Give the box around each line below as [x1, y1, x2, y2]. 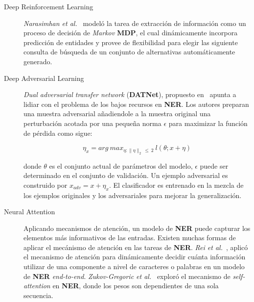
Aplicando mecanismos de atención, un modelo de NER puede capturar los [23, 223, 251, 233]
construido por [23, 179, 68, 190]
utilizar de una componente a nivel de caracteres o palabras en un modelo [23, 261, 245, 272]
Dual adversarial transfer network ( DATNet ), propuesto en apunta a [23, 89, 236, 100]
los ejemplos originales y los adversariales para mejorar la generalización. [23, 190, 242, 200]
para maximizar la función [168, 118, 248, 128]
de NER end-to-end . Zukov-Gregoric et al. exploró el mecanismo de [23, 271, 231, 281]
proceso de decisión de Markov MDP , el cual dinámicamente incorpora [23, 27, 238, 38]
